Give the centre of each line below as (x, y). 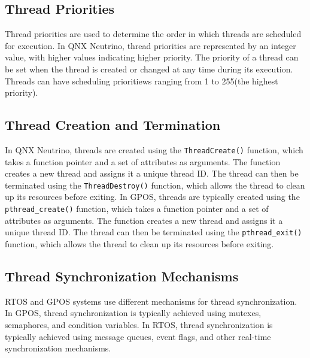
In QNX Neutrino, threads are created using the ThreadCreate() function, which (154, 149)
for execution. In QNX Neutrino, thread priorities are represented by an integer (151, 45)
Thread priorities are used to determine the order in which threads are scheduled (153, 34)
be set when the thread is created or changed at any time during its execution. (149, 69)
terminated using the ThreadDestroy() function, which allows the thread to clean (155, 185)
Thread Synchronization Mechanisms (122, 276)
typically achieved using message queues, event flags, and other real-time (138, 336)
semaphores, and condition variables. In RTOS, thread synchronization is (139, 324)
